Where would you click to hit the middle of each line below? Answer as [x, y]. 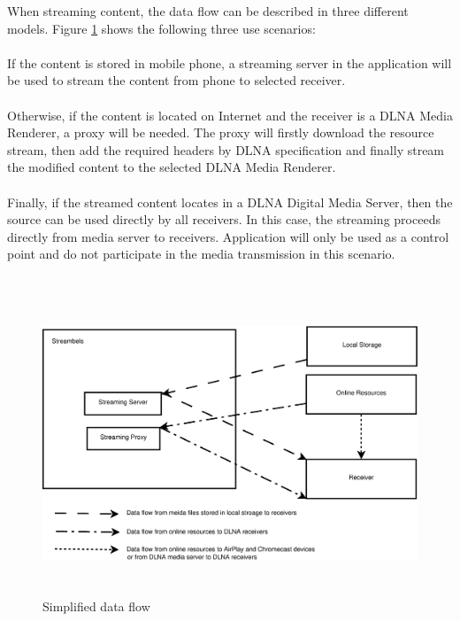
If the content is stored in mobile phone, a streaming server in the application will [230, 62]
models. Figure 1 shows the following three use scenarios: [161, 28]
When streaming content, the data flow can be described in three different [208, 11]
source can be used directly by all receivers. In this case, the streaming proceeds [224, 219]
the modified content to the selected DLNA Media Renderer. [172, 167]
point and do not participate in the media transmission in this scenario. [201, 254]
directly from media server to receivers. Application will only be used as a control [228, 236]
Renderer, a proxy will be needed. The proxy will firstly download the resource [221, 132]
